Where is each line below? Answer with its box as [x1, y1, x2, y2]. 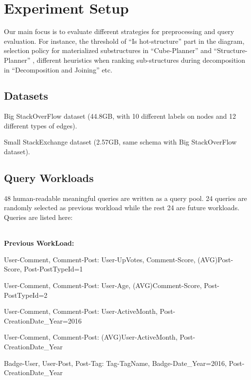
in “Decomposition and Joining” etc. [4, 64, 112, 74]
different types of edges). [4, 120, 77, 130]
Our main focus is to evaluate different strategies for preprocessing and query [4, 26, 234, 36]
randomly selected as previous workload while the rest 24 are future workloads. [4, 202, 240, 213]
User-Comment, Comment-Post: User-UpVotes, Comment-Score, [4, 254, 196, 264]
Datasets [4, 88, 48, 103]
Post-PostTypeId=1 [24, 264, 83, 274]
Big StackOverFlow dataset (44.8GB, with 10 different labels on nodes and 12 [4, 111, 236, 121]
